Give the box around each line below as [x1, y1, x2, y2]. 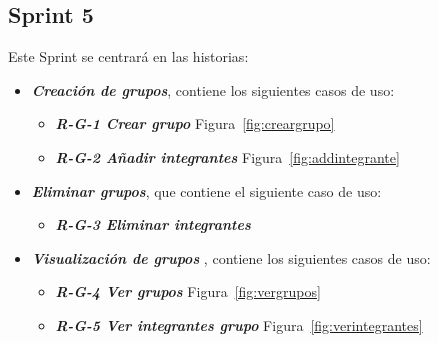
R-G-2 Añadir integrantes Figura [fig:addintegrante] [55, 146, 400, 167]
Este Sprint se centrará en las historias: [8, 46, 249, 67]
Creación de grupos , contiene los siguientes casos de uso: [31, 79, 395, 100]
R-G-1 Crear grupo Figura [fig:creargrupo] [55, 113, 335, 134]
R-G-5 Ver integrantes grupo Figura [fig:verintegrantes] [55, 314, 423, 335]
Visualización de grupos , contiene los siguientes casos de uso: [31, 247, 431, 268]
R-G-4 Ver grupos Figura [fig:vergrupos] [55, 281, 321, 302]
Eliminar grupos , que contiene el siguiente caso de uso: [31, 180, 382, 201]
